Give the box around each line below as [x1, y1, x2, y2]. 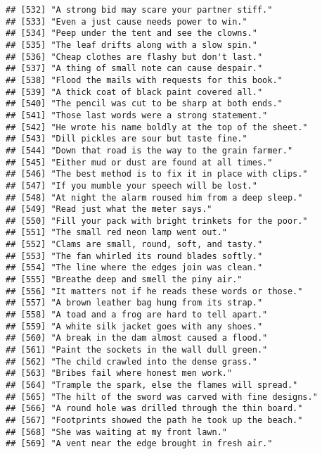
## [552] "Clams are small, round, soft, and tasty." [6, 239, 263, 250]
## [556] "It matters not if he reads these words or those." [6, 286, 303, 296]
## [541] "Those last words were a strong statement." [6, 110, 268, 120]
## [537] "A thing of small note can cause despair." [6, 63, 263, 74]
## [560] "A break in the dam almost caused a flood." [6, 333, 268, 343]
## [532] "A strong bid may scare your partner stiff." [6, 5, 273, 15]
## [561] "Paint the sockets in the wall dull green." [6, 345, 268, 355]
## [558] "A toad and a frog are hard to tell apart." [6, 310, 268, 320]
